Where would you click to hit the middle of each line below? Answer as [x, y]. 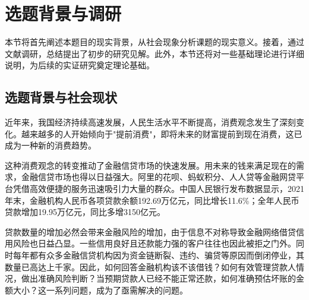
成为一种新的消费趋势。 [51, 145]
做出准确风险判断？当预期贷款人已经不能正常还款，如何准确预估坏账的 [158, 278]
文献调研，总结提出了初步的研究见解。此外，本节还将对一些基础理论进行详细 [154, 53]
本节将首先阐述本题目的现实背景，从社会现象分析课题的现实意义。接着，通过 [154, 42]
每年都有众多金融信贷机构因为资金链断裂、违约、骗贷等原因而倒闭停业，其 [158, 255]
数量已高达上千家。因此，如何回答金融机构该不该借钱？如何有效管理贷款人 [150, 266]
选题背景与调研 [63, 13]
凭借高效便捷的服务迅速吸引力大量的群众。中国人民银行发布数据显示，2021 [158, 189]
